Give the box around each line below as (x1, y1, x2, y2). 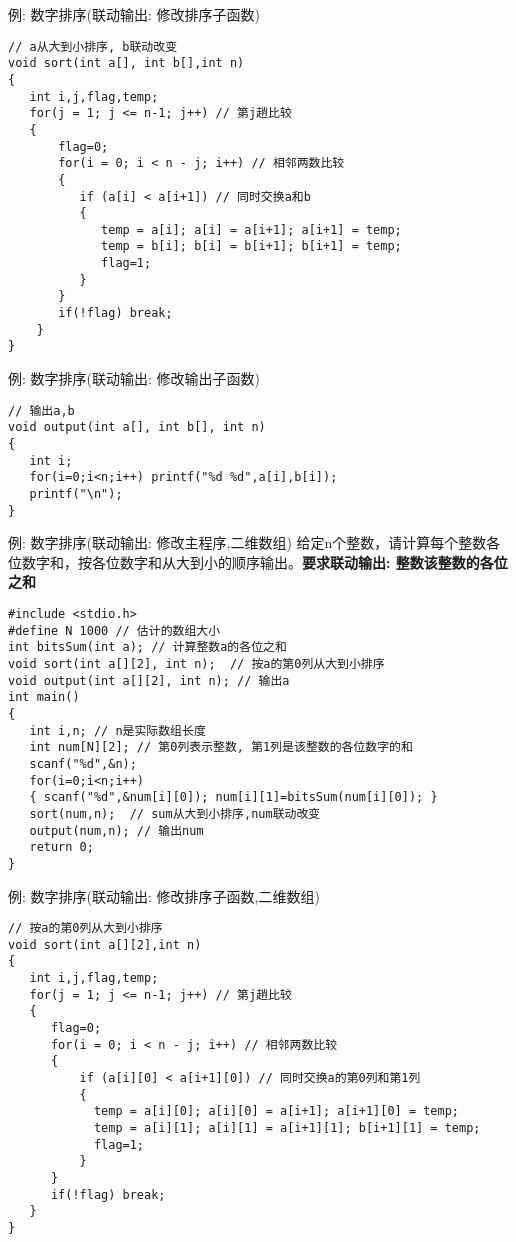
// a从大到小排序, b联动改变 (8, 39, 178, 54)
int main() (8, 690, 80, 705)
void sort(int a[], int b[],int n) (8, 56, 245, 71)
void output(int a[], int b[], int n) (8, 420, 266, 435)
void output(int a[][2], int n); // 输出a (8, 673, 290, 688)
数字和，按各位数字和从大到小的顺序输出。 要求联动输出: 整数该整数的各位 (21, 551, 508, 572)
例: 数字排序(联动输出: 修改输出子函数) (8, 368, 260, 389)
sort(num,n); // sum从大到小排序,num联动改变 (29, 806, 321, 821)
